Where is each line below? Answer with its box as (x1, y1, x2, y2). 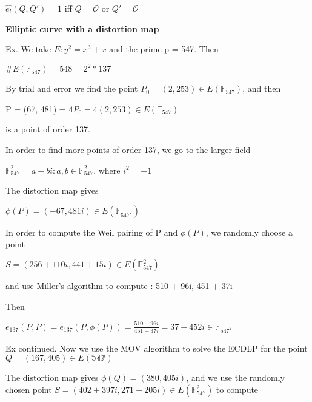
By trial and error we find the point (5, 82, 138, 95)
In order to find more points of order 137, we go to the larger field (5, 143, 251, 156)
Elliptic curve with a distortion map (5, 22, 159, 35)
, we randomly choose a (205, 225, 293, 238)
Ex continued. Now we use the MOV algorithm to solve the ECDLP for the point (5, 341, 308, 354)
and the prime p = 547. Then (109, 43, 219, 55)
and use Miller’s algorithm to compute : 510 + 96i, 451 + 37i (5, 279, 233, 292)
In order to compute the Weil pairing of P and (5, 225, 178, 238)
